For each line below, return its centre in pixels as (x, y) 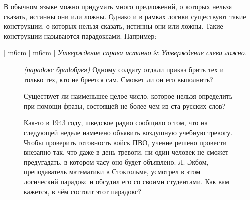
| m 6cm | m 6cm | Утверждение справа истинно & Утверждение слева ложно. (125, 53)
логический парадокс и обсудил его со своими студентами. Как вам (126, 181)
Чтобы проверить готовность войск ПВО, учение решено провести (125, 142)
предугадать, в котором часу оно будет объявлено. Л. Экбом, (116, 162)
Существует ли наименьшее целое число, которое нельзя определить (128, 96)
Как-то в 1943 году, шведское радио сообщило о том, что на (116, 123)
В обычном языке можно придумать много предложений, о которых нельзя (118, 6)
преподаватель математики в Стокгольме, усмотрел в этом (112, 172)
